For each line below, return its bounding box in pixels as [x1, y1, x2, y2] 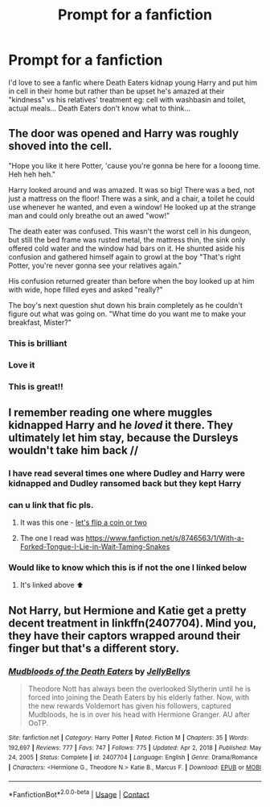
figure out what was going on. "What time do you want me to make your [8, 309, 247, 318]
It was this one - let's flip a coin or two [19, 518, 147, 527]
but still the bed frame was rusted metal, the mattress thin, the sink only [8, 235, 246, 244]
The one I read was [19, 534, 84, 543]
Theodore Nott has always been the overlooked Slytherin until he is [27, 684, 252, 694]
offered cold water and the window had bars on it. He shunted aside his [8, 243, 245, 253]
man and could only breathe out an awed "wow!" [8, 210, 170, 220]
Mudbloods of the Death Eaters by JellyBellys [8, 665, 191, 676]
